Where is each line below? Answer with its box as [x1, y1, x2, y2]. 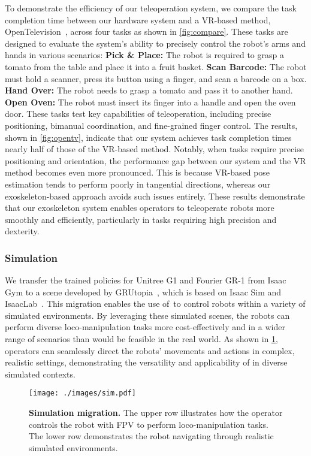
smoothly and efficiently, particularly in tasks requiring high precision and [5, 213, 277, 225]
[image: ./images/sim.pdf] [29, 389, 136, 398]
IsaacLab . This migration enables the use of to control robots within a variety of [5, 297, 306, 310]
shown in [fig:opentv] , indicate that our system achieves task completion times [5, 131, 292, 143]
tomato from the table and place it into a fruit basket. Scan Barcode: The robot [5, 60, 307, 73]
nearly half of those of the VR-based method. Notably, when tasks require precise [5, 143, 304, 155]
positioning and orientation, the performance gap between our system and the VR [5, 154, 306, 167]
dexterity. [5, 225, 40, 237]
